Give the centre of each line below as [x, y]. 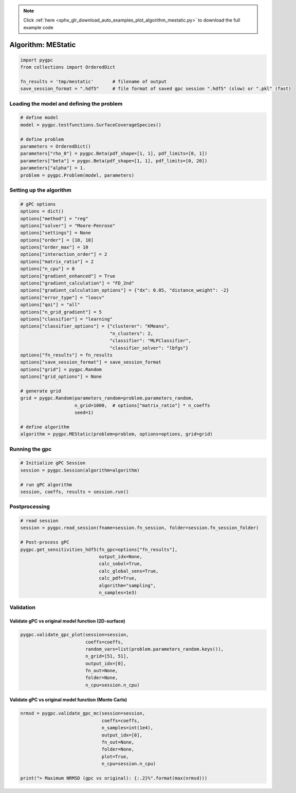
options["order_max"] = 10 [54, 247]
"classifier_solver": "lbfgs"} [149, 348]
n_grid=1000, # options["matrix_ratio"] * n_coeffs [142, 405]
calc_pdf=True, [118, 578]
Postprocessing [30, 507]
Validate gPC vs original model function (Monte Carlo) [68, 700]
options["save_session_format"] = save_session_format [91, 362]
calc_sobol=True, [121, 564]
